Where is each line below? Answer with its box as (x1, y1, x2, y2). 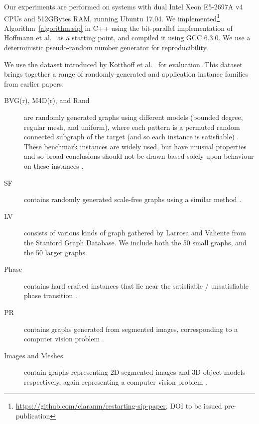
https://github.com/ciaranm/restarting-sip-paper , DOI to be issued (15, 401, 222, 411)
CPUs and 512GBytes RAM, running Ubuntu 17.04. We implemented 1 (4, 11, 220, 23)
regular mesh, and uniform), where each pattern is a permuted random (24, 121, 240, 132)
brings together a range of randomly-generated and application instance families (4, 69, 249, 79)
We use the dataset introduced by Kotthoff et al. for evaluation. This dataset (4, 59, 243, 69)
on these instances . (24, 160, 84, 171)
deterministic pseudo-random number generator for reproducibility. (4, 42, 208, 53)
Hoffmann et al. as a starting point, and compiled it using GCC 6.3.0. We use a (4, 32, 251, 43)
